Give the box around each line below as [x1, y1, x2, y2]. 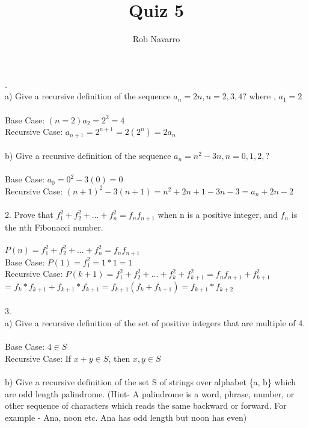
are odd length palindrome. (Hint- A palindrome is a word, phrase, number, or [5, 387, 295, 400]
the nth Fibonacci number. [5, 220, 103, 233]
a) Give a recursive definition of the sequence [5, 90, 171, 102]
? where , [242, 90, 276, 102]
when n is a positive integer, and [158, 208, 278, 221]
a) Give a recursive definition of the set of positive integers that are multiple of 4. [5, 316, 305, 329]
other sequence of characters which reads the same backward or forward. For [5, 399, 287, 412]
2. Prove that [5, 208, 54, 221]
